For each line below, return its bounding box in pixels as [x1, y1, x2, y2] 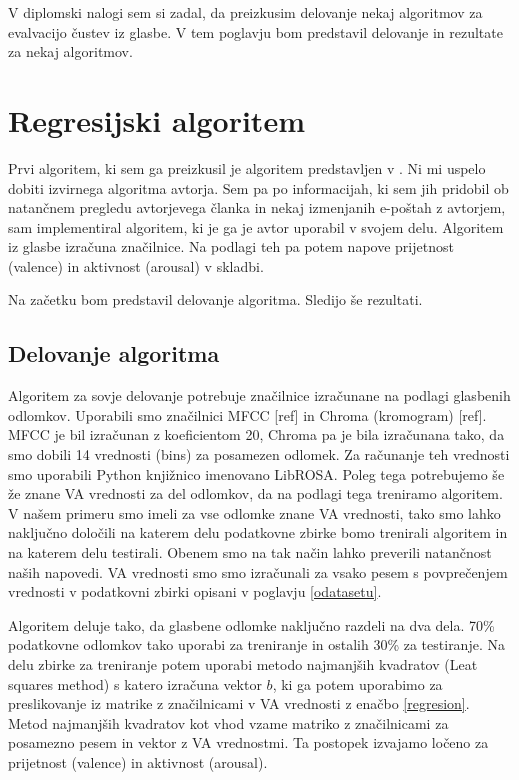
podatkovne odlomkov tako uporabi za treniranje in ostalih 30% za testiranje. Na [8, 634, 505, 655]
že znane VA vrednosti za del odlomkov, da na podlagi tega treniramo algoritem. [8, 483, 503, 504]
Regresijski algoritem [8, 99, 305, 140]
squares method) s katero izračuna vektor [8, 673, 262, 694]
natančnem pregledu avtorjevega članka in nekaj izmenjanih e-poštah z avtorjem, [8, 197, 506, 218]
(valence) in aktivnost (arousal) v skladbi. [8, 255, 264, 276]
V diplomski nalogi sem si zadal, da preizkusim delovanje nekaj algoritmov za [8, 2, 483, 22]
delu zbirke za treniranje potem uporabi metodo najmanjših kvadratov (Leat [8, 653, 478, 674]
